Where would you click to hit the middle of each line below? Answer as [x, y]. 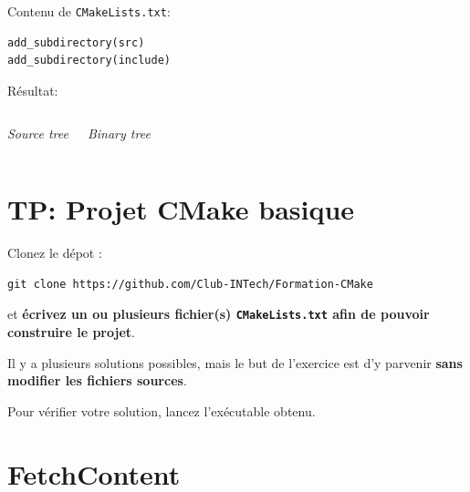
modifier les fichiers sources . [97, 380]
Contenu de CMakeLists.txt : [89, 11]
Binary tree [119, 133]
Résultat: [33, 90]
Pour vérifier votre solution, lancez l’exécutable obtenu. [162, 410]
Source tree [38, 133]
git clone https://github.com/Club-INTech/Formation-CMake [190, 284]
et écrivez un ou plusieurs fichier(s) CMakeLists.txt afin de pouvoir [219, 314]
